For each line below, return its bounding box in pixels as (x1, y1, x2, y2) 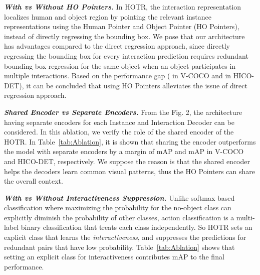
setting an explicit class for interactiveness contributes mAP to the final (4, 251, 224, 262)
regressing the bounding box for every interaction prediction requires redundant (4, 50, 248, 61)
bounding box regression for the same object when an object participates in (4, 60, 236, 71)
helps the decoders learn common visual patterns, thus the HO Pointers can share (4, 166, 255, 176)
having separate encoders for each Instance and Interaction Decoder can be (4, 116, 234, 127)
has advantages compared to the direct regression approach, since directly (4, 41, 230, 51)
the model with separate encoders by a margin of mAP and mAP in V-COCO (4, 146, 244, 157)
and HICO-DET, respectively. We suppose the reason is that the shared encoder (4, 156, 250, 166)
